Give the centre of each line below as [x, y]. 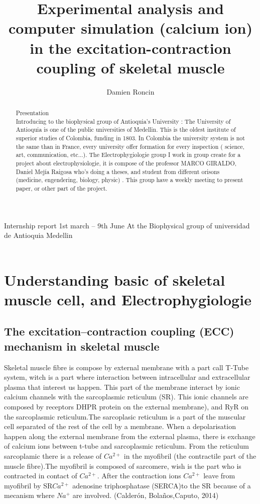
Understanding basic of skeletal [115, 279]
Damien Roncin [131, 91]
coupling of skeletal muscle [131, 67]
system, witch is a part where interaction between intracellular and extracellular [127, 377]
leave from [219, 476]
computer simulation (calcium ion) [131, 28]
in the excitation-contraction [131, 48]
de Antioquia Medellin [38, 235]
